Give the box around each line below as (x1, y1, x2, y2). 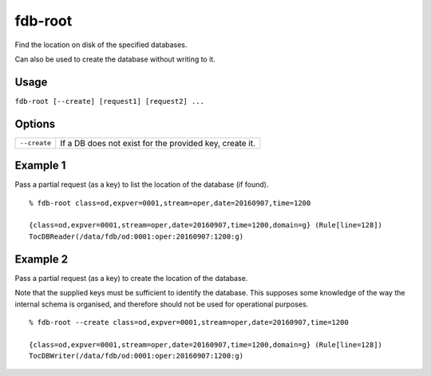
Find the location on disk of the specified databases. (14, 40, 188, 49)
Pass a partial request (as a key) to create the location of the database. (14, 273, 248, 283)
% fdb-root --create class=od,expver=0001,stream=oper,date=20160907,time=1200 (29, 318, 349, 327)
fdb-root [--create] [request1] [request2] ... (14, 97, 205, 105)
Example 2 (14, 252, 68, 266)
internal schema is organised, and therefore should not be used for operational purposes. (14, 299, 309, 309)
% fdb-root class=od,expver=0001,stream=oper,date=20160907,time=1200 (29, 198, 311, 208)
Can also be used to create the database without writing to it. (14, 54, 215, 64)
